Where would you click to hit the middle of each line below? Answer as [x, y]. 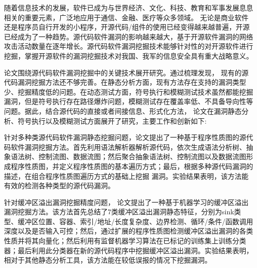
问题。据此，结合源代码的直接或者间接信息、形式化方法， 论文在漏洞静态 [123, 111]
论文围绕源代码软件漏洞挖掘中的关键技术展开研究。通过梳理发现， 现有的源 [126, 72]
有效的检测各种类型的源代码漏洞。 [59, 185]
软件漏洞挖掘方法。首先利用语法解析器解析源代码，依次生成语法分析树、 [128, 147]
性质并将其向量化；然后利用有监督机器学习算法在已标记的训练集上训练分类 [125, 241]
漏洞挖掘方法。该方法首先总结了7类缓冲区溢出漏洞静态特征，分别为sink [119, 212]
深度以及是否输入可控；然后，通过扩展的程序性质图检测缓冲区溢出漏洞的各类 [128, 231]
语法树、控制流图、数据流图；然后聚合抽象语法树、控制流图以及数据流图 [128, 156]
